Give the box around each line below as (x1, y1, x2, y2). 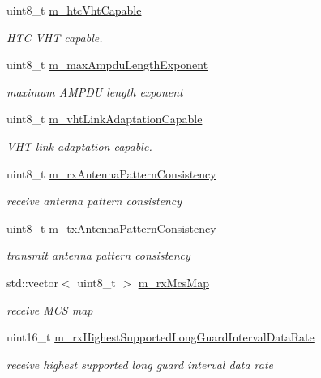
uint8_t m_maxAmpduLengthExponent (6, 56, 208, 73)
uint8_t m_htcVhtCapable (6, 2, 142, 18)
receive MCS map (6, 301, 93, 318)
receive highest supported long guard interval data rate (6, 355, 274, 372)
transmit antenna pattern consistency (6, 247, 190, 264)
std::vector (6, 273, 58, 290)
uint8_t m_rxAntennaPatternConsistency (6, 165, 216, 182)
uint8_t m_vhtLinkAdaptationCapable (6, 110, 203, 127)
